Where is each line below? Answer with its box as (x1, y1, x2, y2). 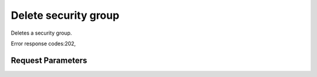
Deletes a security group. (11, 29, 72, 36)
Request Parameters (11, 55, 87, 65)
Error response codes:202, (11, 40, 76, 47)
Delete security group (11, 9, 120, 22)
